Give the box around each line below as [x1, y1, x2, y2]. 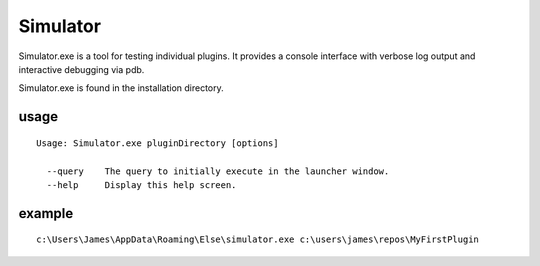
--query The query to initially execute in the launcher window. [46, 165, 390, 177]
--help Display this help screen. [46, 179, 237, 190]
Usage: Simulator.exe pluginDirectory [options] [36, 137, 279, 149]
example [18, 205, 74, 222]
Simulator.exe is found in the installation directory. [18, 82, 224, 94]
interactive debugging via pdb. [18, 63, 145, 75]
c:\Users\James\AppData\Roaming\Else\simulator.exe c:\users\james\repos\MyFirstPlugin [36, 234, 480, 245]
